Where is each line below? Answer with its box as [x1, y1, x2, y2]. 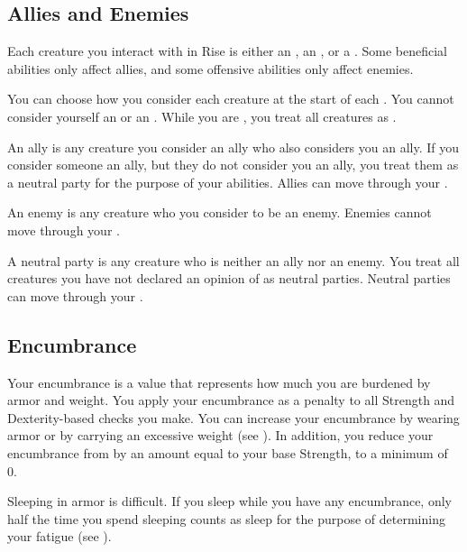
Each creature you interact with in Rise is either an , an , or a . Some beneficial [7, 41, 447, 60]
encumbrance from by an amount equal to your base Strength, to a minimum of [7, 443, 448, 462]
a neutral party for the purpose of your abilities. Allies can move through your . [7, 172, 448, 191]
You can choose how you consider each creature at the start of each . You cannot [7, 89, 454, 108]
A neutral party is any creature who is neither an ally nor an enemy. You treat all [7, 251, 460, 270]
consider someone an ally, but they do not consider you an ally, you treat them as [7, 155, 459, 174]
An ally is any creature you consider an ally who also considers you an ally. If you [7, 137, 460, 156]
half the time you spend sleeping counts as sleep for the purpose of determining [7, 509, 445, 528]
